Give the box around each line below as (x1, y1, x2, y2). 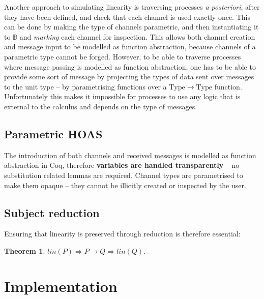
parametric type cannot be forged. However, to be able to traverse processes (4, 51, 241, 62)
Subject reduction (4, 204, 100, 220)
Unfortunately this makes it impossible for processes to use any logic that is (4, 91, 241, 102)
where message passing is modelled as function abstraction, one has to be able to (4, 61, 256, 72)
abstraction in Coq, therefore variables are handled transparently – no (4, 160, 240, 170)
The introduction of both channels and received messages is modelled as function (4, 149, 256, 160)
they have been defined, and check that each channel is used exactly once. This (4, 11, 250, 22)
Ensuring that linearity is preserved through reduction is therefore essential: (4, 228, 241, 239)
